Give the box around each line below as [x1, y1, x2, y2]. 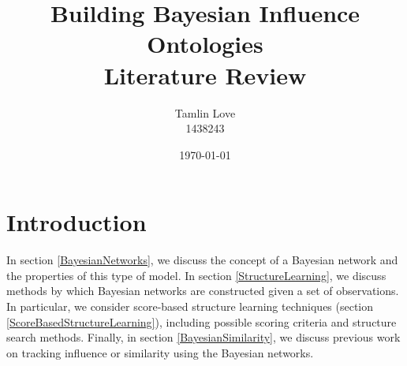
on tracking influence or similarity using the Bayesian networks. [6, 344, 314, 360]
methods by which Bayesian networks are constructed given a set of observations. [6, 282, 399, 299]
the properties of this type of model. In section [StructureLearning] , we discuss [6, 267, 386, 283]
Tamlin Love [174, 104, 236, 121]
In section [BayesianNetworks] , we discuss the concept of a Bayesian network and [6, 252, 398, 268]
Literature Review [103, 58, 307, 91]
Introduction [6, 206, 147, 238]
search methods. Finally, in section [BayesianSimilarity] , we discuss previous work [6, 329, 401, 345]
